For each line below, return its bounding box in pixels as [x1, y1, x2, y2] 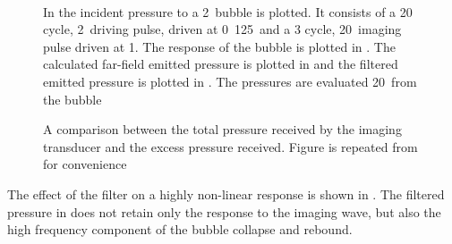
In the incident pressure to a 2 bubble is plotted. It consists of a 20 [43, 2, 413, 21]
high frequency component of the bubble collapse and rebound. [7, 220, 353, 239]
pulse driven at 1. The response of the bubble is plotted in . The [43, 37, 396, 55]
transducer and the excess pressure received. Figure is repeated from [43, 137, 418, 156]
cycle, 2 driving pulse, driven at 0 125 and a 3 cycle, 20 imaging [43, 20, 402, 38]
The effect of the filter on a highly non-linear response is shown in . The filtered [7, 184, 445, 203]
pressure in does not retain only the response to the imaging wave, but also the [7, 202, 441, 221]
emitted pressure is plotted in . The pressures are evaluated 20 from [43, 72, 417, 90]
